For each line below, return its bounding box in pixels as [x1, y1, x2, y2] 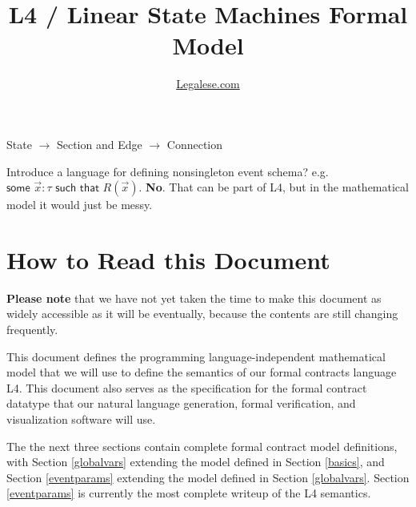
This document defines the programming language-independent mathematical [6, 348, 386, 364]
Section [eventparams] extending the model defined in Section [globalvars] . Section [6, 469, 410, 485]
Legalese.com [176, 75, 240, 92]
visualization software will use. [6, 410, 156, 427]
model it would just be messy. [6, 196, 153, 213]
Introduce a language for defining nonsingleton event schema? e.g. [6, 163, 329, 179]
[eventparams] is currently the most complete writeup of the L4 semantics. [6, 485, 371, 501]
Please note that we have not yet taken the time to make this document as [6, 289, 382, 306]
